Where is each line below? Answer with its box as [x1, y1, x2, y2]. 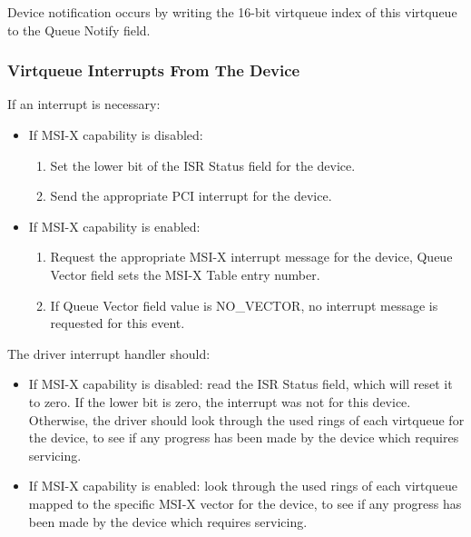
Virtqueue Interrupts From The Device [7, 59, 300, 82]
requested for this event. [50, 313, 185, 333]
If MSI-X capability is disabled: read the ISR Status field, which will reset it [28, 374, 453, 393]
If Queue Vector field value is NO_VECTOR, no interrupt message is [50, 295, 438, 314]
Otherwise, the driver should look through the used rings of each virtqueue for [28, 410, 465, 429]
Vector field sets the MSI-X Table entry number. [50, 264, 320, 283]
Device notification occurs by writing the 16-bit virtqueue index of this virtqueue [7, 3, 457, 21]
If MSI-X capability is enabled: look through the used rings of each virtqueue [28, 476, 457, 495]
